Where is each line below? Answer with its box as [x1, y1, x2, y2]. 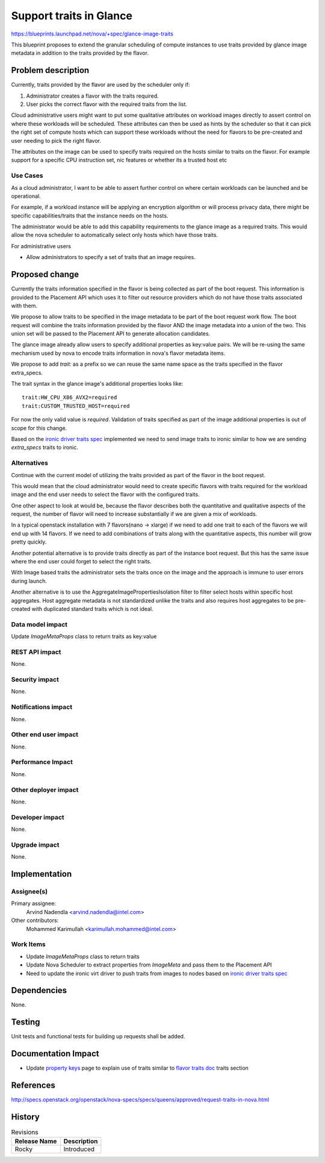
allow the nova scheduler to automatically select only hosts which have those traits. [11, 231, 218, 239]
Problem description [11, 65, 90, 75]
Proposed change [11, 269, 79, 280]
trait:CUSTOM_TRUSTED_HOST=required [22, 403, 130, 409]
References [11, 1080, 55, 1091]
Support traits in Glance [11, 9, 132, 22]
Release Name [14, 1137, 57, 1146]
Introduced [63, 1145, 95, 1153]
